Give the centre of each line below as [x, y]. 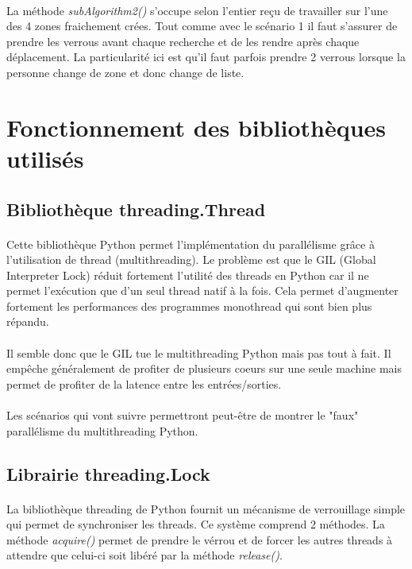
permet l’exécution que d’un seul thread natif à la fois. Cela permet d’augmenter [202, 290]
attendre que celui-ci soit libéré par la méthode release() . [144, 555]
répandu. [28, 321]
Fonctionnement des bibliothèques [196, 127]
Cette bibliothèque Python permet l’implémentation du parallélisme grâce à [191, 244]
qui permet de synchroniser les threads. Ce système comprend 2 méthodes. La [196, 524]
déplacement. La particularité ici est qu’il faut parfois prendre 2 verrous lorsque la [206, 57]
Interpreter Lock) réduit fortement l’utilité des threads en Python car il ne [188, 275]
